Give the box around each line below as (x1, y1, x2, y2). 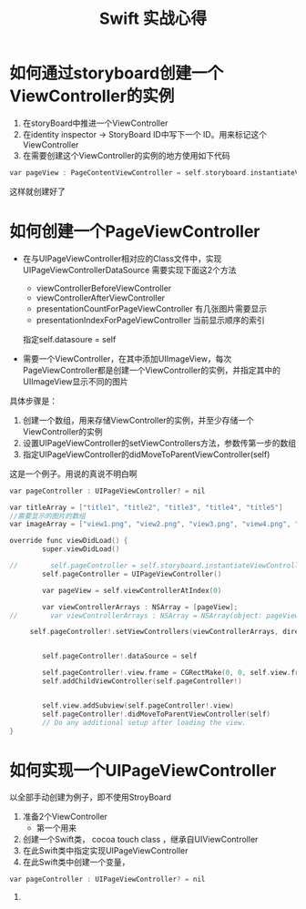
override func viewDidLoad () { (9, 536, 128, 546)
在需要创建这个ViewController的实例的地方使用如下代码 (22, 149, 230, 160)
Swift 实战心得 (98, 8, 208, 29)
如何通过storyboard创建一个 (9, 63, 224, 84)
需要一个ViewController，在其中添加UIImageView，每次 (22, 352, 232, 364)
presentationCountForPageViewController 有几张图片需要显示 (36, 302, 267, 314)
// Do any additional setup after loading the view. (42, 718, 247, 727)
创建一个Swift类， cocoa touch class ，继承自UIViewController (22, 834, 259, 845)
